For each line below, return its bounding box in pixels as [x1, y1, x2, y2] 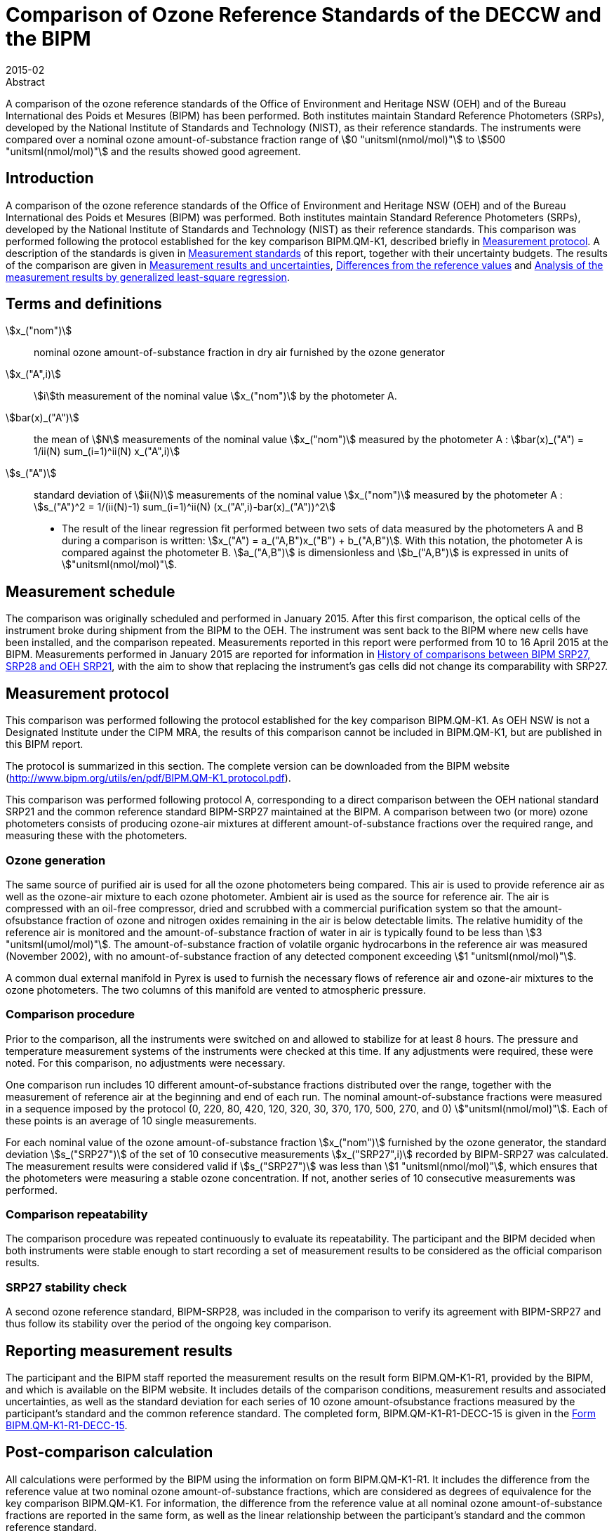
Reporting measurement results [6, 1341, 233, 1360]
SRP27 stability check [6, 1280, 127, 1294]
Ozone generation [6, 853, 106, 867]
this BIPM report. [6, 738, 84, 751]
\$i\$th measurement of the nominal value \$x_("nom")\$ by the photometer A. [34, 390, 397, 402]
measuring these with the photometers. [6, 829, 187, 842]
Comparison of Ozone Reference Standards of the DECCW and [6, 3, 601, 27]
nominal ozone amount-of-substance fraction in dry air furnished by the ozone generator [34, 346, 445, 359]
